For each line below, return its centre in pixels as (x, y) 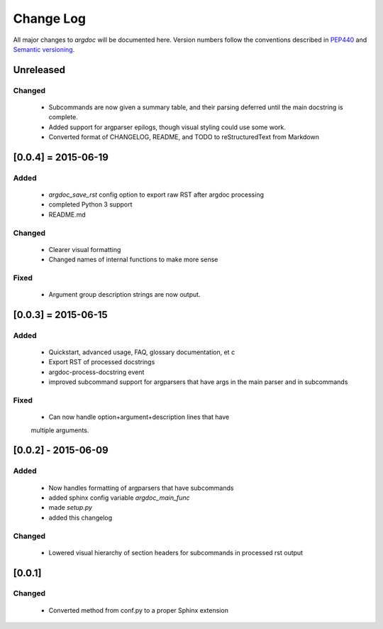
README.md (67, 214)
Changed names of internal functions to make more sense (133, 260)
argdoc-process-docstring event (96, 372)
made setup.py (70, 508)
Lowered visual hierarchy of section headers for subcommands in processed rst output (176, 552)
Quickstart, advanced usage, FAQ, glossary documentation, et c (142, 352)
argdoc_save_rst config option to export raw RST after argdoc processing (156, 195)
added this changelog (81, 518)
